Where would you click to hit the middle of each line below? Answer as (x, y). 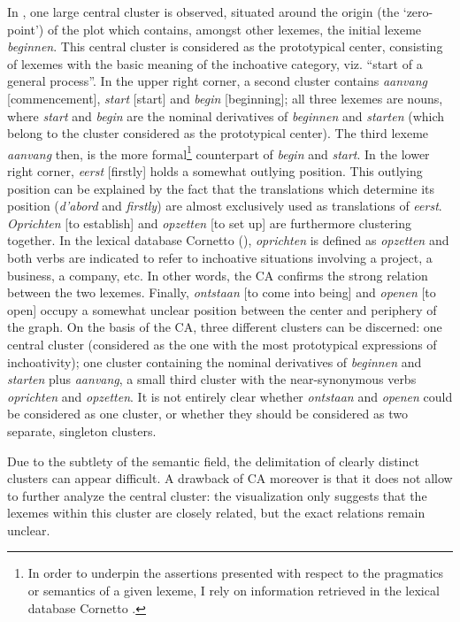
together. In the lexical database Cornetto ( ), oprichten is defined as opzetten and (228, 240)
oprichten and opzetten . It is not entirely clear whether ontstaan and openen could (230, 396)
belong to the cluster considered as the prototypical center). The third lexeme (218, 133)
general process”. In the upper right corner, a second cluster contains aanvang (217, 81)
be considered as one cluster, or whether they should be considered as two (207, 414)
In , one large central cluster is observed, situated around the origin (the (203, 12)
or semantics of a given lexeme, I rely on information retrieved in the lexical (234, 591)
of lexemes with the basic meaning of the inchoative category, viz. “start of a (215, 63)
